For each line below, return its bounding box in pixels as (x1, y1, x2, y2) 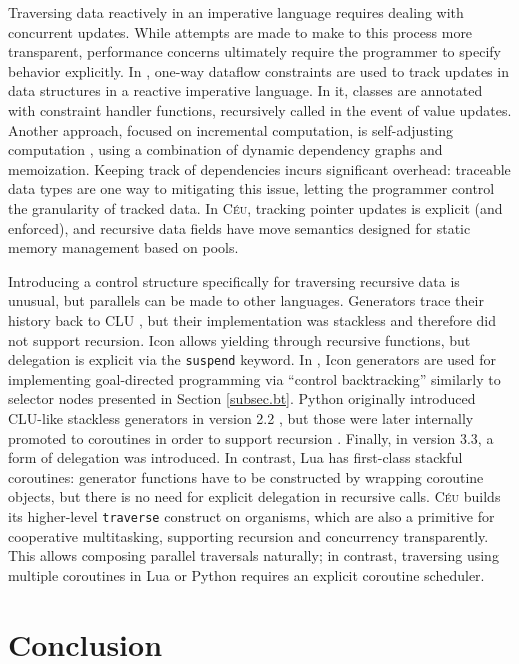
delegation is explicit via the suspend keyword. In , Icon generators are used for (8, 349, 497, 370)
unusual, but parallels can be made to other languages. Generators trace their (8, 290, 484, 311)
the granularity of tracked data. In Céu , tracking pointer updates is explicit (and (8, 197, 503, 218)
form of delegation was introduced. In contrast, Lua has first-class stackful (8, 447, 463, 468)
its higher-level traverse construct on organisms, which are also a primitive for (8, 505, 495, 526)
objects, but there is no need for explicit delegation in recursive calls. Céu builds (8, 486, 501, 507)
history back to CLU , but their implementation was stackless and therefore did (8, 309, 497, 330)
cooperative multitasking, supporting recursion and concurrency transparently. (8, 525, 489, 546)
